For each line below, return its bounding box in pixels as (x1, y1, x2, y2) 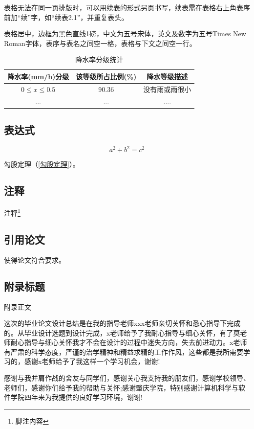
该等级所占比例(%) (76, 71, 137, 81)
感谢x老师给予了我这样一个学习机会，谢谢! (24, 356, 160, 366)
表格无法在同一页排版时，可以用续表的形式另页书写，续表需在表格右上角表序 (4, 2, 250, 12)
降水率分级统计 (75, 54, 124, 65)
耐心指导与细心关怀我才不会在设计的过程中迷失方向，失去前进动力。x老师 (10, 337, 247, 347)
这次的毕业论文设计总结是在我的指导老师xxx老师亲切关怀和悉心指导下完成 (4, 318, 241, 328)
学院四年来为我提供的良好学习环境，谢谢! (10, 392, 143, 402)
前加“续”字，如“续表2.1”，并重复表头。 (4, 12, 128, 22)
